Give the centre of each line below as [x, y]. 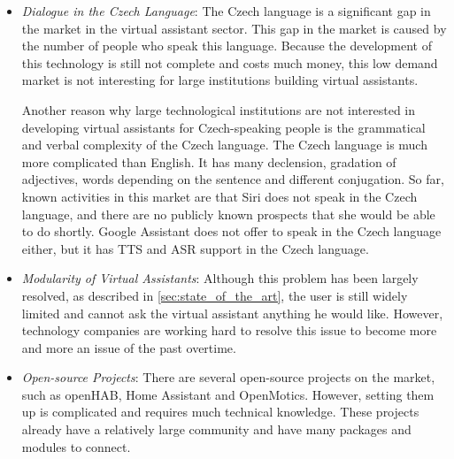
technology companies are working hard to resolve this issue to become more [229, 330]
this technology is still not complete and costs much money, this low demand [230, 62]
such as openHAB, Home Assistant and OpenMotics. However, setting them [228, 394]
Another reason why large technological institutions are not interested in [219, 109]
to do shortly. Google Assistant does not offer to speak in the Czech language [231, 231]
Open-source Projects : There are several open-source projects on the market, [228, 377]
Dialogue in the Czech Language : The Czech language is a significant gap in [226, 11]
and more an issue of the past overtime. [129, 347]
